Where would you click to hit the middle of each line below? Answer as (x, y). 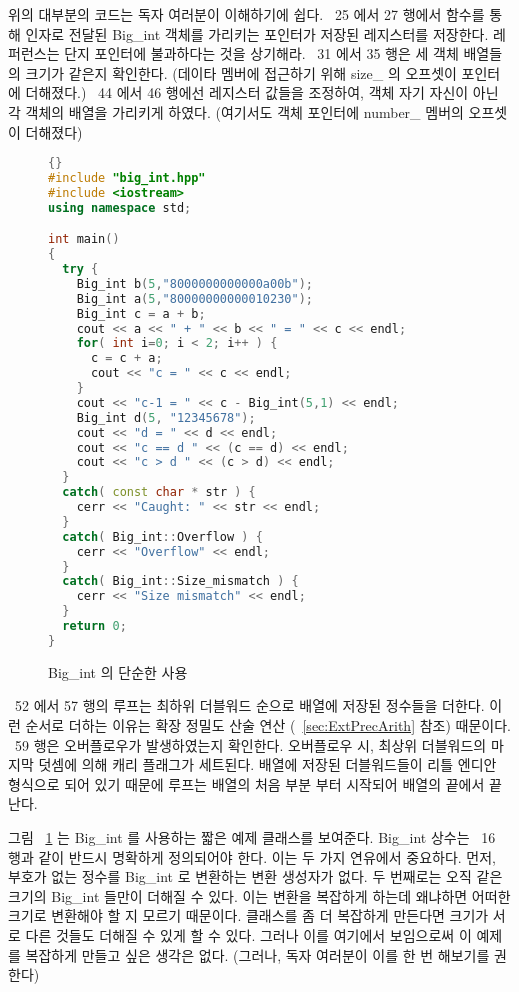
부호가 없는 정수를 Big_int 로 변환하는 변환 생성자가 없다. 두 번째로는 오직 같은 (255, 876)
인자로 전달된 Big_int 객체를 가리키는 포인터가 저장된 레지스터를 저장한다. (257, 33)
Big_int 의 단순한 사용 (118, 671)
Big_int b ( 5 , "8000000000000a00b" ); (194, 283)
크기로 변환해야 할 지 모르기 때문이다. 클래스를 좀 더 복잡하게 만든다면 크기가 (248, 915)
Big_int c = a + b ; (141, 313)
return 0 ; (94, 626)
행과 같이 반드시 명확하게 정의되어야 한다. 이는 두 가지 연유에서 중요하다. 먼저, (252, 856)
